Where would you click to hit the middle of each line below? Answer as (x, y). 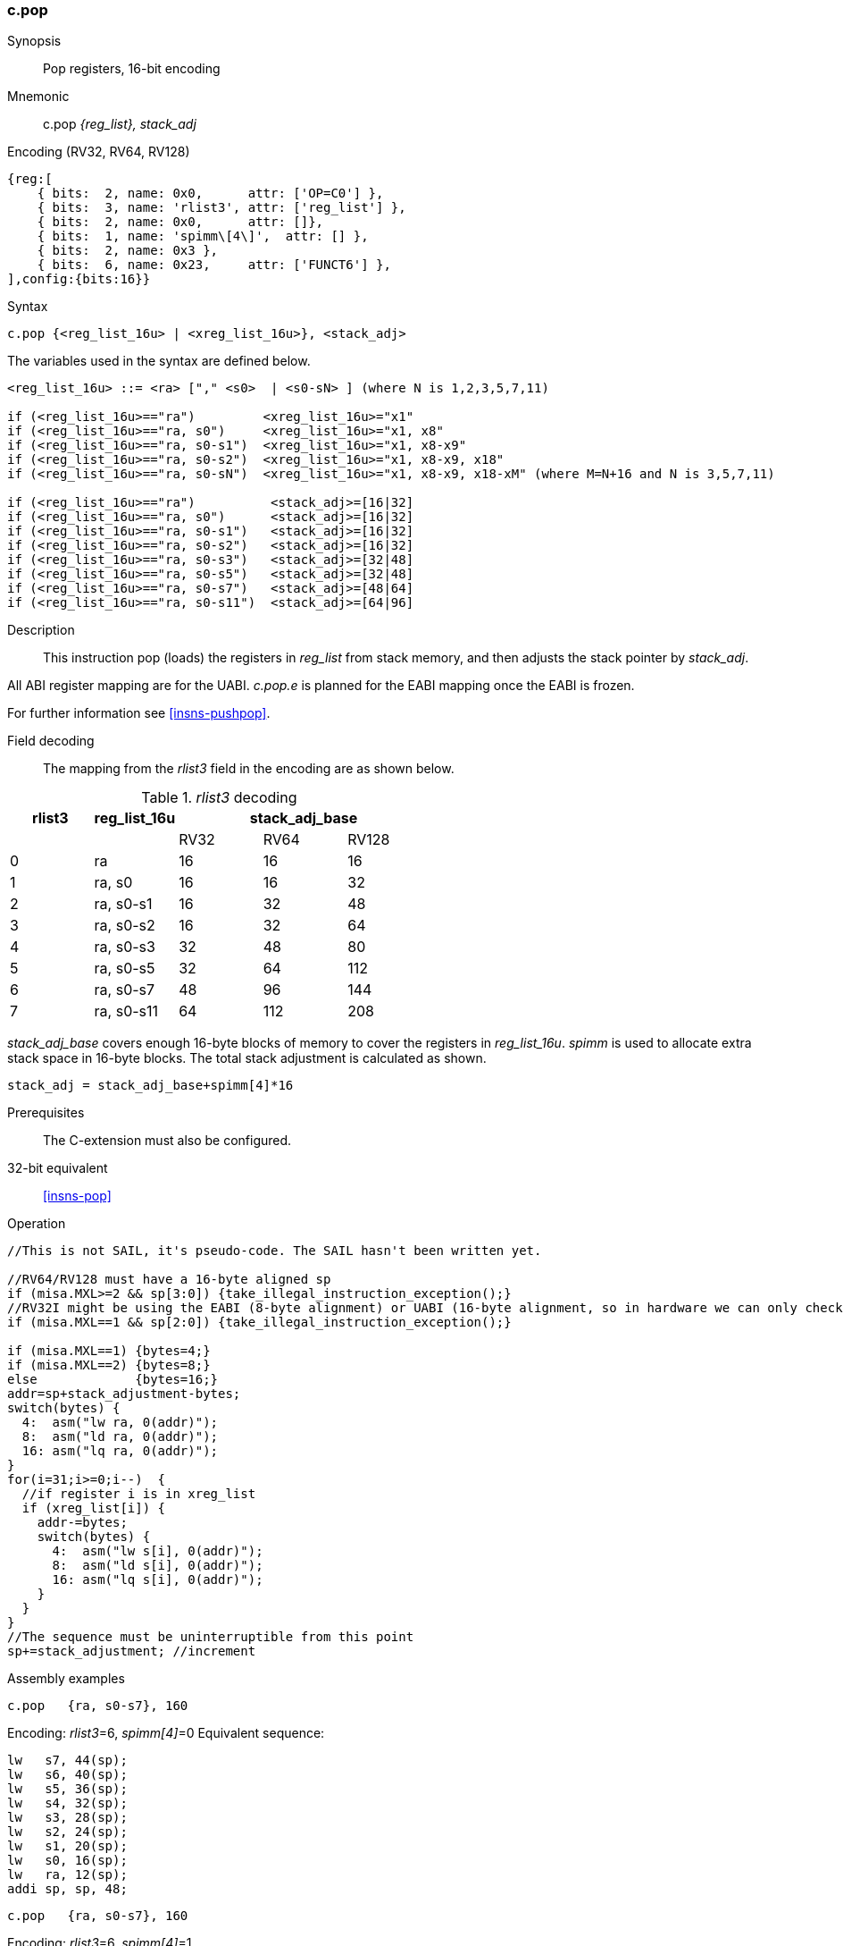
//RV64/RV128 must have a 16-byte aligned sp (169, 1280)
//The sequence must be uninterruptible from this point (211, 1637)
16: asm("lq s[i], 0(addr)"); (158, 1580)
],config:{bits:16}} (79, 279)
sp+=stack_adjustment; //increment (132, 1651)
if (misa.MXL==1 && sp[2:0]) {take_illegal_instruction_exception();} (259, 1323)
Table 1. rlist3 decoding (219, 798)
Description (41, 630)
